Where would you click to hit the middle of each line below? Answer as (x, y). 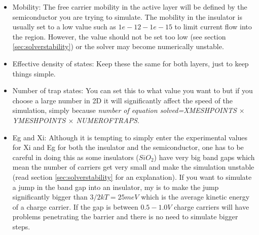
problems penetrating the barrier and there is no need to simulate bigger (125, 217)
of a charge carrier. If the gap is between (75, 206)
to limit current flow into (213, 27)
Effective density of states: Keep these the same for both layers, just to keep (131, 63)
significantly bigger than (50, 197)
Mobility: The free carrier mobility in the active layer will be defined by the (130, 7)
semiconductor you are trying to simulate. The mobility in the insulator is (127, 16)
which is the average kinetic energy (195, 197)
